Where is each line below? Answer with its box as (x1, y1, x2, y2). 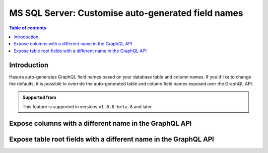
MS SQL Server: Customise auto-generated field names (9, 7, 243, 18)
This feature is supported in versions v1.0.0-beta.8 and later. (22, 103, 153, 109)
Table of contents (9, 25, 47, 31)
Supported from (22, 94, 57, 100)
